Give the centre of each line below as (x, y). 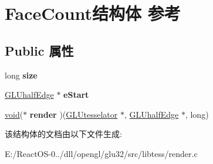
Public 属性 (39, 50)
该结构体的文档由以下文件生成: (63, 134)
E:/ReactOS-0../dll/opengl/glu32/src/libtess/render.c (101, 153)
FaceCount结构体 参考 (93, 13)
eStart (76, 95)
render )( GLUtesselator (74, 114)
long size (21, 75)
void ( (14, 114)
